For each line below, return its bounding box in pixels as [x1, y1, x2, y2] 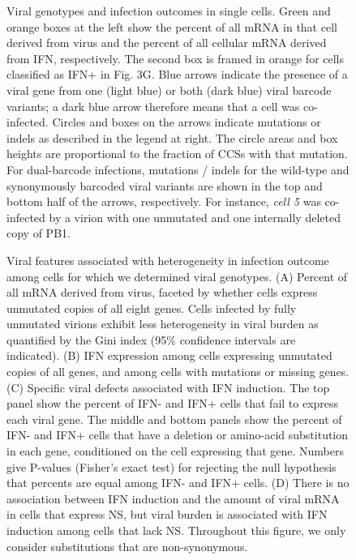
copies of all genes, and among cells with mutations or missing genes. [6, 363, 350, 380]
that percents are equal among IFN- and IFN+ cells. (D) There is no [6, 474, 350, 491]
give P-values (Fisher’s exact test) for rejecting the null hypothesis [6, 458, 337, 475]
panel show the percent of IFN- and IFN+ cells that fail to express [6, 395, 339, 412]
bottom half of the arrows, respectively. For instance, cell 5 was [6, 193, 321, 210]
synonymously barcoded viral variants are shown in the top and [6, 177, 323, 194]
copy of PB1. [6, 224, 71, 242]
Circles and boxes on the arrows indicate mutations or [52, 113, 321, 130]
